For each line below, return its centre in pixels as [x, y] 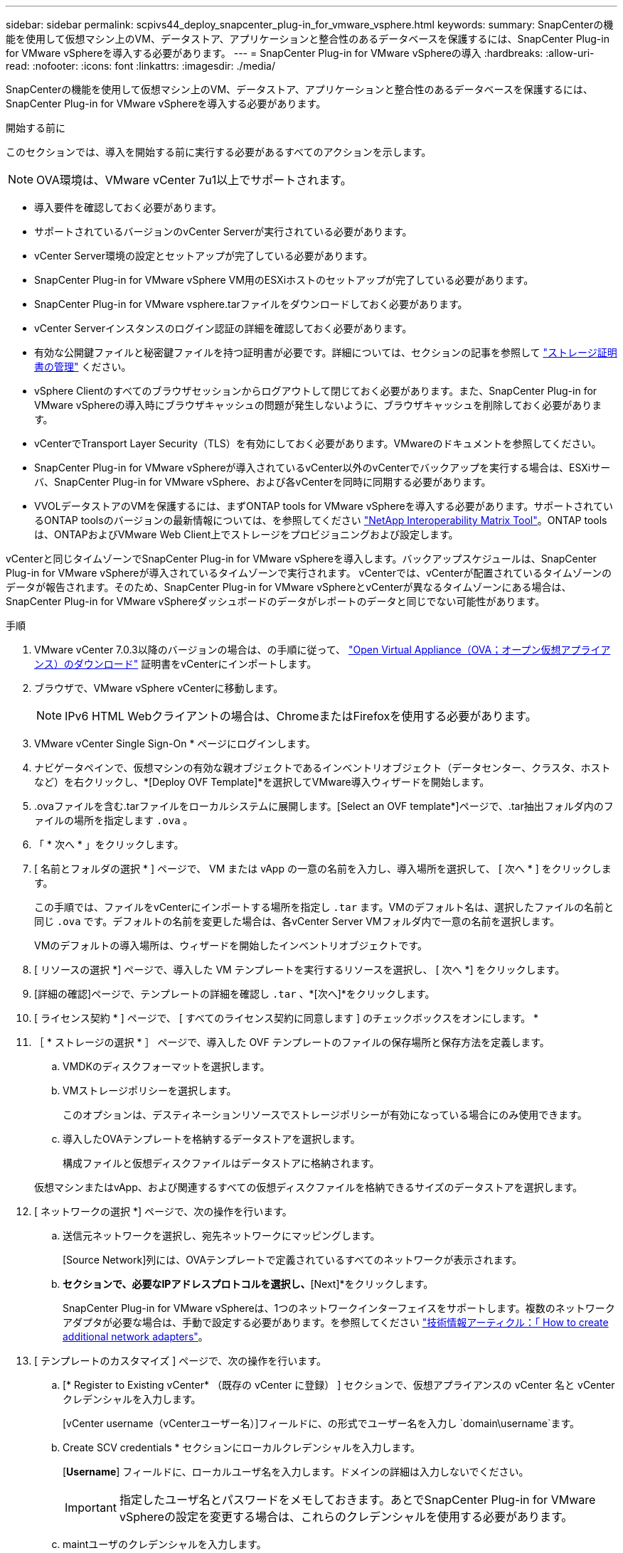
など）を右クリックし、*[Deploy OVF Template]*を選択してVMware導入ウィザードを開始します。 [262, 782]
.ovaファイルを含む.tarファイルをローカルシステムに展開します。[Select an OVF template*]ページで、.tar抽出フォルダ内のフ [324, 806]
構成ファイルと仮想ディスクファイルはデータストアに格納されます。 [221, 1163]
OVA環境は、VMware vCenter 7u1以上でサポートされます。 [194, 180]
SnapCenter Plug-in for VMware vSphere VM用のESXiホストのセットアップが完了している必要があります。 [284, 280]
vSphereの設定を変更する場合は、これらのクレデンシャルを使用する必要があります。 [346, 1517]
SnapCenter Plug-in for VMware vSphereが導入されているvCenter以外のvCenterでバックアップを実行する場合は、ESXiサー [323, 468]
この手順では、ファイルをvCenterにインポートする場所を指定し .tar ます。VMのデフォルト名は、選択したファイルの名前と [324, 907]
